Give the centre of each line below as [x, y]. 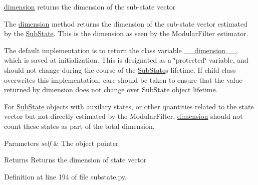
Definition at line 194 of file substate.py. [65, 176]
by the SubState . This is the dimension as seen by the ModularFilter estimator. [126, 33]
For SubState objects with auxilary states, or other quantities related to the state [129, 106]
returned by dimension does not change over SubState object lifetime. [111, 89]
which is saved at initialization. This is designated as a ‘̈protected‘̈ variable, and [126, 60]
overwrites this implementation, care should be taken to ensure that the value [123, 79]
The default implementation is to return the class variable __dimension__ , [121, 50]
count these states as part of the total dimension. [79, 126]
